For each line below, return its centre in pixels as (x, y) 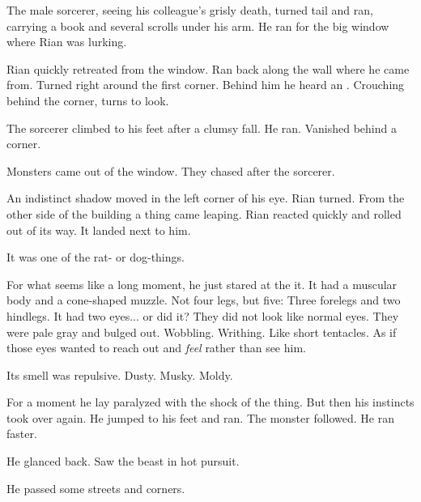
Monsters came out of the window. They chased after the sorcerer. (171, 170)
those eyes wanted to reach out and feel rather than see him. (156, 348)
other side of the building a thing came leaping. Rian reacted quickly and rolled (204, 213)
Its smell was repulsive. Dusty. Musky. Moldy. (120, 374)
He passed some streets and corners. (96, 488)
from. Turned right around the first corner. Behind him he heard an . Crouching (206, 85)
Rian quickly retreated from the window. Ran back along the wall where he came (208, 68)
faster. (22, 434)
